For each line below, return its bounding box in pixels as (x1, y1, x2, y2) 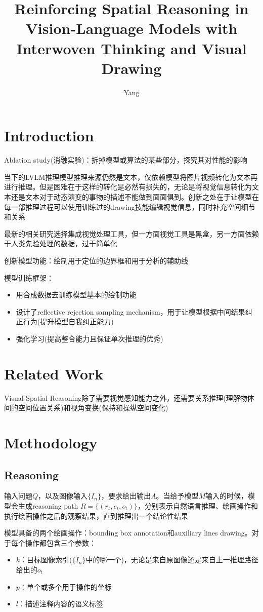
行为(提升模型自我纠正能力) (23, 316, 114, 327)
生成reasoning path (18, 501, 78, 511)
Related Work (4, 363, 104, 384)
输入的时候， (205, 490, 248, 501)
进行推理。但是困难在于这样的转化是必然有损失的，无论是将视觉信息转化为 (4, 181, 252, 192)
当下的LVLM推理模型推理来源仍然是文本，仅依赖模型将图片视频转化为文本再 (4, 171, 258, 182)
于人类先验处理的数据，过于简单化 (4, 238, 117, 249)
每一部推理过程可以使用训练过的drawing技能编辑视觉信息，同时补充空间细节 (4, 201, 255, 212)
